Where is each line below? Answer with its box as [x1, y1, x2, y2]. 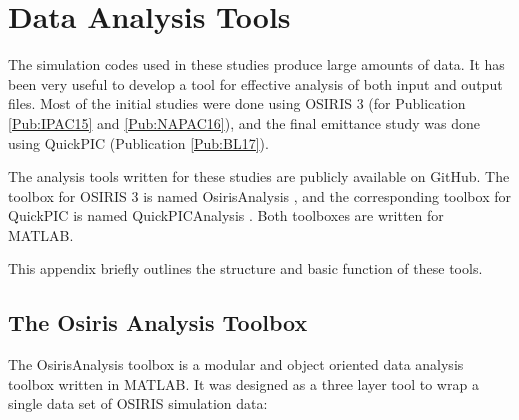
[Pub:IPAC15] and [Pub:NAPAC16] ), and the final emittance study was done [8, 112, 480, 133]
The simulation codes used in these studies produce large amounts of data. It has [8, 54, 505, 75]
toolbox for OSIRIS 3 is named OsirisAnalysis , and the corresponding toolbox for [8, 185, 511, 206]
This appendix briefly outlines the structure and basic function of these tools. [8, 258, 483, 279]
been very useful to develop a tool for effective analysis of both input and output [8, 73, 503, 94]
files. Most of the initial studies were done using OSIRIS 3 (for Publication [8, 93, 466, 114]
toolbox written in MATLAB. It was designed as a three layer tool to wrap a [8, 373, 479, 394]
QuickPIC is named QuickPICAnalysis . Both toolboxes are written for [8, 205, 444, 226]
